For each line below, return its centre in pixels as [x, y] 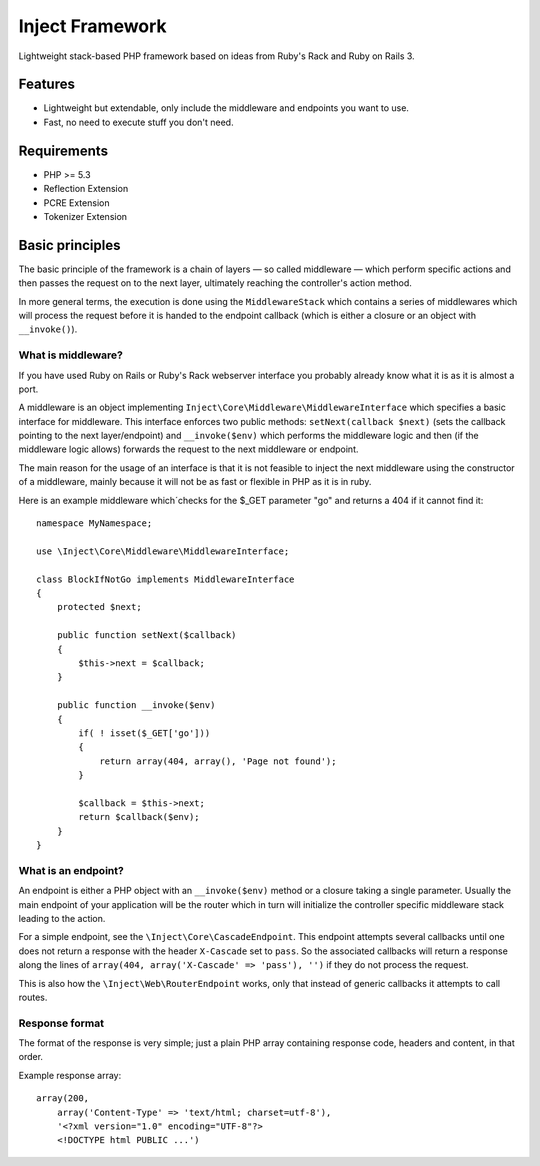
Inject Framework [92, 26]
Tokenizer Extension [85, 216]
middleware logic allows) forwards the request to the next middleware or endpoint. [188, 449]
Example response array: [70, 1075]
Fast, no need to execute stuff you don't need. [138, 122]
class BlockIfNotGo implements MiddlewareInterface [165, 579]
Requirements [63, 150]
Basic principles [69, 245]
